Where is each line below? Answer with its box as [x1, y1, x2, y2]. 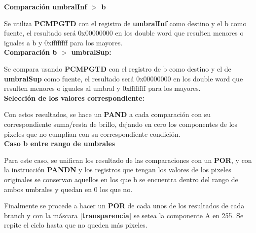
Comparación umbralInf [4, 1, 87, 11]
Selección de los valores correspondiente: [4, 92, 145, 103]
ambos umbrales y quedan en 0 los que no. [4, 184, 133, 194]
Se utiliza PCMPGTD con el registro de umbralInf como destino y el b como [4, 18, 247, 28]
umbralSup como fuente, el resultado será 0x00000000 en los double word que [4, 73, 243, 83]
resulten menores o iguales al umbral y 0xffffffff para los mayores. [4, 83, 201, 93]
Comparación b [4, 47, 57, 57]
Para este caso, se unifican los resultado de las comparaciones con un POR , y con [4, 155, 252, 165]
